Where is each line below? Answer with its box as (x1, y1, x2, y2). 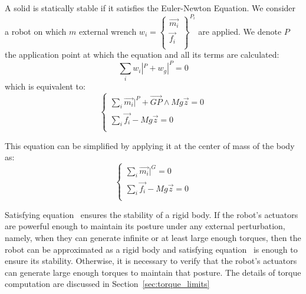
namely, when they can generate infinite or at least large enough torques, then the (5, 231, 301, 243)
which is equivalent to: (5, 80, 85, 93)
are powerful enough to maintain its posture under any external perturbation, (5, 220, 285, 232)
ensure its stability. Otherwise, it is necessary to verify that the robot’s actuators (5, 255, 297, 267)
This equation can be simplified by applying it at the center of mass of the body (5, 139, 295, 151)
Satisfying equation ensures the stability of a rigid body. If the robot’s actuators (5, 208, 298, 220)
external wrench (78, 25, 137, 37)
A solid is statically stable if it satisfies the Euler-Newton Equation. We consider (5, 2, 296, 14)
